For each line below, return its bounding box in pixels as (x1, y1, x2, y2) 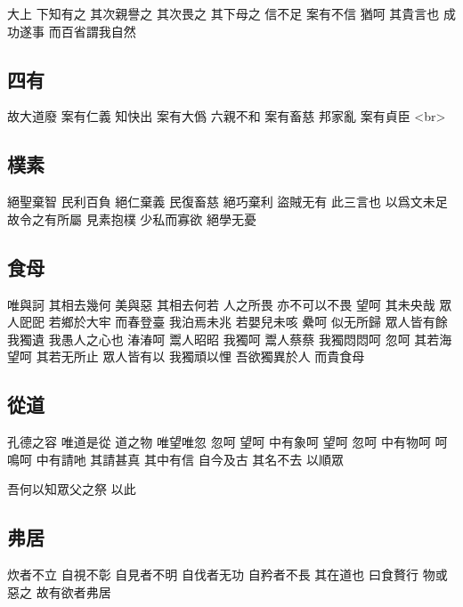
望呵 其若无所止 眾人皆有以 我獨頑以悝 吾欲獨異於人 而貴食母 (7, 347, 365, 366)
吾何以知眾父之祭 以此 (7, 480, 136, 498)
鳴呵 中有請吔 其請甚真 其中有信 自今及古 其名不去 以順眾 (7, 449, 344, 468)
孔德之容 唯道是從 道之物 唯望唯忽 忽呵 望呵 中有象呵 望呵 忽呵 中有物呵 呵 (7, 433, 448, 451)
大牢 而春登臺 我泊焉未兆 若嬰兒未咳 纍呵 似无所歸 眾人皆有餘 (85, 312, 448, 331)
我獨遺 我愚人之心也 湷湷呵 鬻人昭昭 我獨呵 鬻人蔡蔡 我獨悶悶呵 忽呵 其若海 (7, 329, 452, 348)
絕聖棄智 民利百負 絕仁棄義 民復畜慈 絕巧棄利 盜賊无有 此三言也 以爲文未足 (7, 192, 448, 211)
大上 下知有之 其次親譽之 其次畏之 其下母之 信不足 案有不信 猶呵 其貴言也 (7, 4, 440, 22)
